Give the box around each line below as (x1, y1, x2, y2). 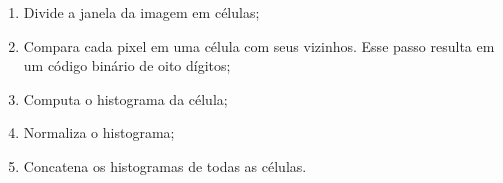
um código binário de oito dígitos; (23, 55, 231, 76)
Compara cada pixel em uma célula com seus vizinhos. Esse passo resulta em (23, 35, 495, 56)
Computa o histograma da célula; (23, 88, 228, 109)
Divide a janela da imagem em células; (23, 2, 260, 22)
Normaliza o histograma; (23, 122, 175, 143)
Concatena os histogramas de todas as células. (23, 155, 307, 176)
